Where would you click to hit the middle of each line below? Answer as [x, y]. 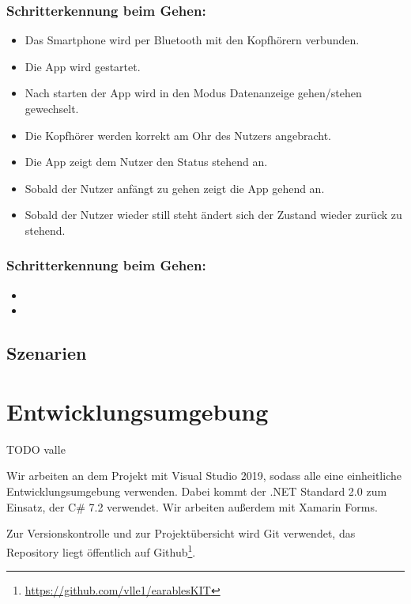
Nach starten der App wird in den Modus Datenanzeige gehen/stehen [193, 93]
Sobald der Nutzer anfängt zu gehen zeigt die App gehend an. [175, 188]
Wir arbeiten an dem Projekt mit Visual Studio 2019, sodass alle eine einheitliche [204, 476]
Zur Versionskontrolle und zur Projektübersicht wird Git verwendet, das [181, 533]
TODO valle [36, 449]
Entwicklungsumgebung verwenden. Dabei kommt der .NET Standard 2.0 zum [197, 491]
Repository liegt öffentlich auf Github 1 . [101, 550]
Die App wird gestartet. [83, 66]
